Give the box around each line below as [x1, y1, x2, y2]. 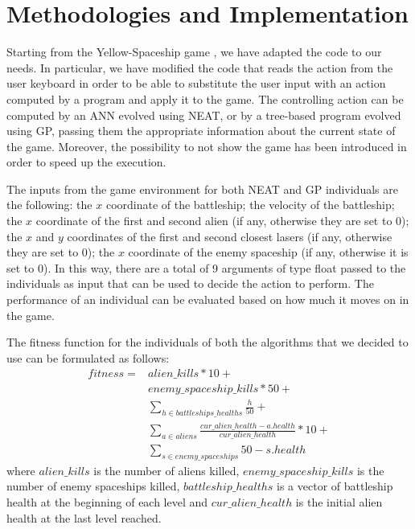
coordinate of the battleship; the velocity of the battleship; [105, 196, 395, 213]
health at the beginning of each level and [6, 493, 208, 510]
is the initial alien [295, 493, 383, 510]
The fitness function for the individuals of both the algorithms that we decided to [6, 334, 409, 351]
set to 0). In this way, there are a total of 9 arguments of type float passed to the [6, 259, 406, 276]
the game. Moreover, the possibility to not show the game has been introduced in [6, 137, 407, 154]
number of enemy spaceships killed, [6, 478, 180, 494]
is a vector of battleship [277, 478, 393, 494]
